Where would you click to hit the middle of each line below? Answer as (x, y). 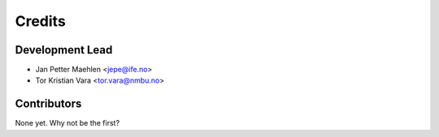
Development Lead (64, 50)
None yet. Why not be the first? (67, 123)
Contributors (48, 104)
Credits (41, 21)
